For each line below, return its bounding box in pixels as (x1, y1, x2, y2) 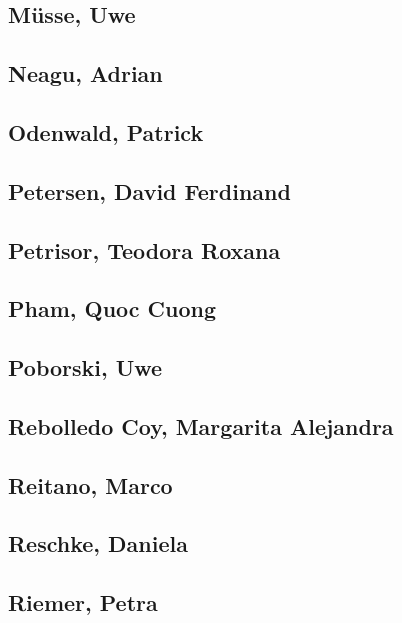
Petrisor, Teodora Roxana (8, 234, 281, 265)
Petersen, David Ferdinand (8, 175, 291, 206)
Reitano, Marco (8, 469, 173, 500)
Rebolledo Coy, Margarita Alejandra (8, 410, 394, 441)
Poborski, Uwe (8, 352, 163, 383)
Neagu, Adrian (8, 58, 163, 89)
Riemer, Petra (8, 587, 158, 618)
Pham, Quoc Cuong (8, 293, 217, 324)
